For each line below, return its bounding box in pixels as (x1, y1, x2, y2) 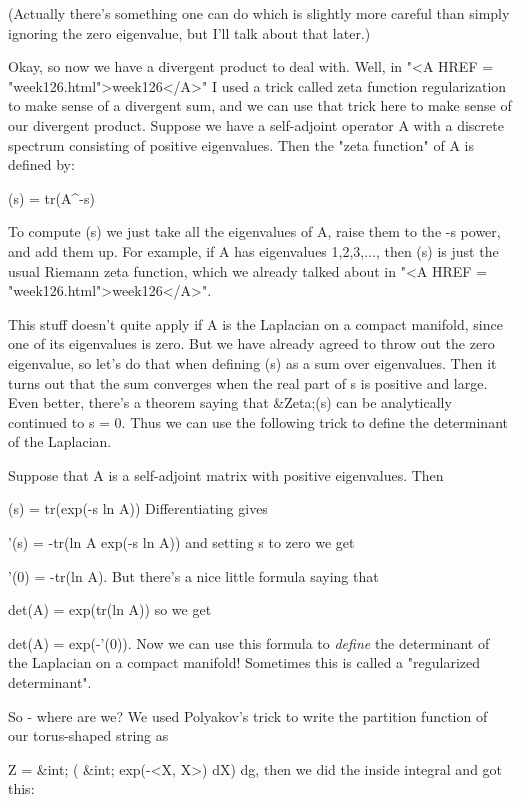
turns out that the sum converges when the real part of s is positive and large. (8, 372, 488, 393)
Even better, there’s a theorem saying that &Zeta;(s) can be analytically (8, 392, 452, 413)
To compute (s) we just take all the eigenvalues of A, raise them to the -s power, (8, 221, 501, 242)
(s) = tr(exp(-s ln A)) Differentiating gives (8, 498, 268, 519)
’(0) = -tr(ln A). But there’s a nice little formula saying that (8, 565, 379, 586)
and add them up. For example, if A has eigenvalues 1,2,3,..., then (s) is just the (8, 240, 499, 261)
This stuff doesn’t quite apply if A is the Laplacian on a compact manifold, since (8, 313, 503, 334)
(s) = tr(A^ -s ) (8, 187, 95, 208)
